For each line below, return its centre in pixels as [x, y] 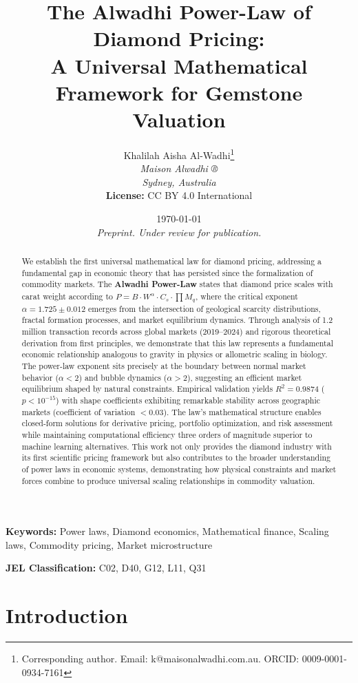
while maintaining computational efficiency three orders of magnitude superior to [167, 435]
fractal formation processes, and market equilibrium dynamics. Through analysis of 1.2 [177, 320]
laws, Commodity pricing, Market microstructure [109, 544]
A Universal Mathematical [179, 65]
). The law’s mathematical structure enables [242, 411]
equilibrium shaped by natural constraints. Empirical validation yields [147, 389]
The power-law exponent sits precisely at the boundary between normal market [164, 366]
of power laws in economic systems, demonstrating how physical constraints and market [179, 469]
